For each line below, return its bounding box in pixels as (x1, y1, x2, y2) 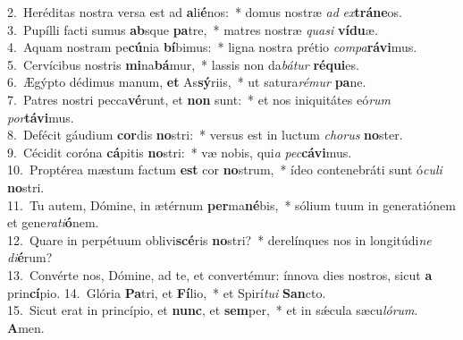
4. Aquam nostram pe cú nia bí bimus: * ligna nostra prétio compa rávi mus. (7, 38, 417, 56)
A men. (7, 318, 45, 336)
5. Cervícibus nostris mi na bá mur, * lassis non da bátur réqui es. (7, 55, 359, 73)
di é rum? (7, 248, 53, 267)
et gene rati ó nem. (7, 213, 99, 232)
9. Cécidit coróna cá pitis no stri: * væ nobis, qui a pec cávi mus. (7, 142, 352, 161)
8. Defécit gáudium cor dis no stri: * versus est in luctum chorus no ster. (7, 125, 403, 144)
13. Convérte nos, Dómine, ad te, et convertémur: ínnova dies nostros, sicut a (7, 265, 433, 284)
